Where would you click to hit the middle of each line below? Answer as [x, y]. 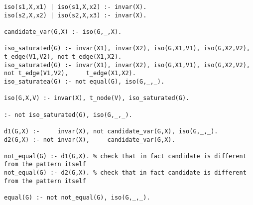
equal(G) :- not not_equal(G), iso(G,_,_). [77, 198]
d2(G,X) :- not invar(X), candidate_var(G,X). [90, 140]
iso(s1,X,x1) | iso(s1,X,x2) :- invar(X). [75, 7]
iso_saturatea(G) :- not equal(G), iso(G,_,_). [84, 81]
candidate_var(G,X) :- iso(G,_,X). [63, 32]
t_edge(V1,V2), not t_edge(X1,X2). [63, 56]
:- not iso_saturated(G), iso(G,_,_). [68, 115]
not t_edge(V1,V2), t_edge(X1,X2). [70, 73]
